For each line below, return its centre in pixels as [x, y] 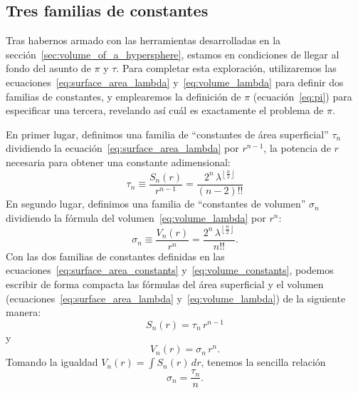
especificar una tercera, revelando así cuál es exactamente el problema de [165, 110]
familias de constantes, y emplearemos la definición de [123, 96]
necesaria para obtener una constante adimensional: [118, 162]
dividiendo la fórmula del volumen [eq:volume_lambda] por [136, 217]
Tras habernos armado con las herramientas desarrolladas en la [143, 40]
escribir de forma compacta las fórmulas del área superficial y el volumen [165, 284]
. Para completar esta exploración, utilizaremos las [226, 68]
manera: [23, 312]
